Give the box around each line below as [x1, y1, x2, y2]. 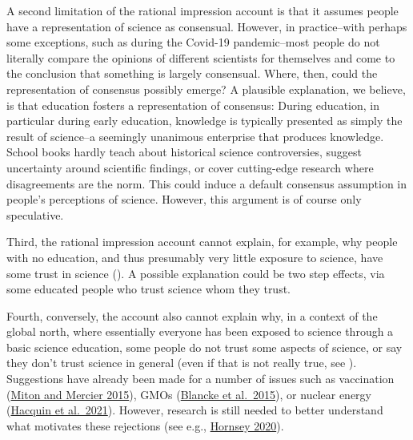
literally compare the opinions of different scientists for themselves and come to [6, 49, 395, 66]
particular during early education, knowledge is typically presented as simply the [6, 112, 403, 129]
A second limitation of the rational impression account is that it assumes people [6, 2, 399, 18]
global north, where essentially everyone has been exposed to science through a [6, 323, 394, 340]
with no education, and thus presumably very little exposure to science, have [6, 248, 383, 265]
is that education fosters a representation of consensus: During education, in [6, 96, 380, 113]
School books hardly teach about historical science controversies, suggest [6, 143, 363, 160]
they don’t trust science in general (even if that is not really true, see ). [6, 354, 357, 371]
